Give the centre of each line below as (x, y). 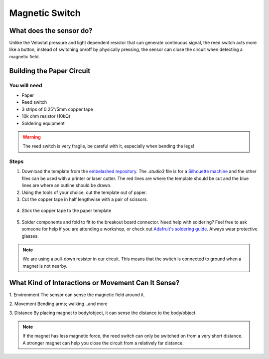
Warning (32, 137)
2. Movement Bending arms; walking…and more (59, 304)
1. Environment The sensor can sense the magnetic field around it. (77, 295)
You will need (26, 85)
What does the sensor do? (51, 31)
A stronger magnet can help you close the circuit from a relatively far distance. (103, 343)
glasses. (30, 236)
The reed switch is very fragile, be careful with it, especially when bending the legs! (108, 146)
